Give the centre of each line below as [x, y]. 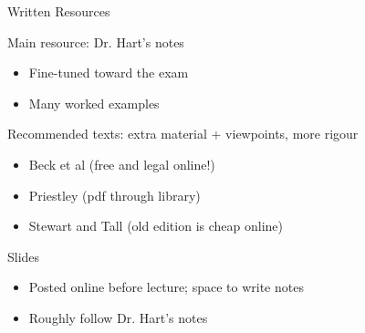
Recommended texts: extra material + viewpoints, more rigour [183, 134]
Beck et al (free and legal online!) [122, 164]
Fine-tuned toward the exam [109, 73]
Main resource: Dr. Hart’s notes [96, 42]
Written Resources [59, 11]
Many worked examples [94, 103]
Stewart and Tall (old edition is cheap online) [156, 226]
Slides [24, 256]
